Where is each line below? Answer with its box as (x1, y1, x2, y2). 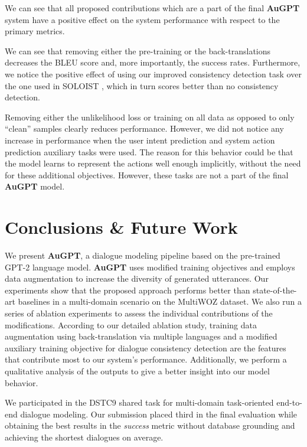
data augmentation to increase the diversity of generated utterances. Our (5, 272, 269, 285)
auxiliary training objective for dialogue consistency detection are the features (5, 341, 286, 354)
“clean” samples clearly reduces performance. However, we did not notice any (5, 122, 284, 135)
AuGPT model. (5, 180, 65, 192)
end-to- (276, 396, 302, 409)
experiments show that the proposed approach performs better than (5, 283, 250, 296)
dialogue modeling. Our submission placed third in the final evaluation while (20, 407, 298, 420)
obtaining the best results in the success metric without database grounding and (5, 419, 295, 432)
